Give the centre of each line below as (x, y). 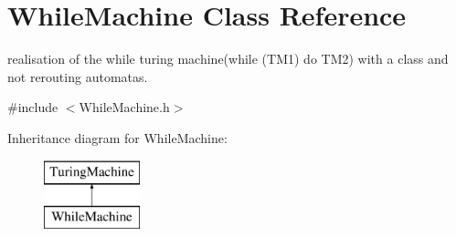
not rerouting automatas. (78, 76)
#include (33, 107)
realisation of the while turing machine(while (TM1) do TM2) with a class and (228, 59)
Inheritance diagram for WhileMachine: (117, 137)
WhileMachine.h (124, 107)
